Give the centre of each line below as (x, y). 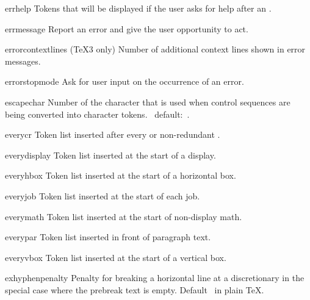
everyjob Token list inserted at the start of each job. (103, 195)
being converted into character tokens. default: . (97, 114)
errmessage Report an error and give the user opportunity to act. (127, 28)
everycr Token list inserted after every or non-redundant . (113, 134)
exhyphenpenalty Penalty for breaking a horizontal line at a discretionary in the (155, 278)
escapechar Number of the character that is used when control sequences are (148, 102)
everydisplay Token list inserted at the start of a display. (110, 155)
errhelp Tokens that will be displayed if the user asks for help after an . (138, 8)
